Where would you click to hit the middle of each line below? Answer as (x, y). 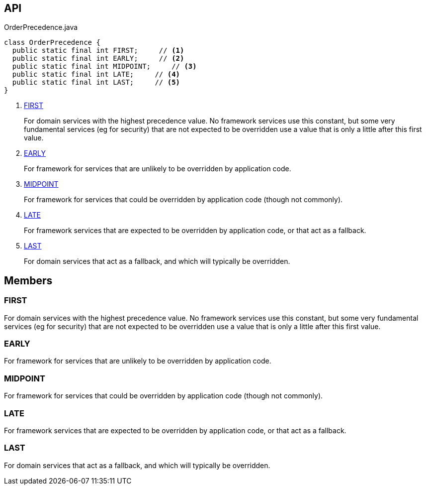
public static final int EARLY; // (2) (98, 59)
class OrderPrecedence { (52, 43)
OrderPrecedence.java (41, 27)
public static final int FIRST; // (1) (98, 51)
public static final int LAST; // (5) (96, 82)
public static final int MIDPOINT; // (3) (104, 66)
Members (28, 280)
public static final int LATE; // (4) (96, 74)
